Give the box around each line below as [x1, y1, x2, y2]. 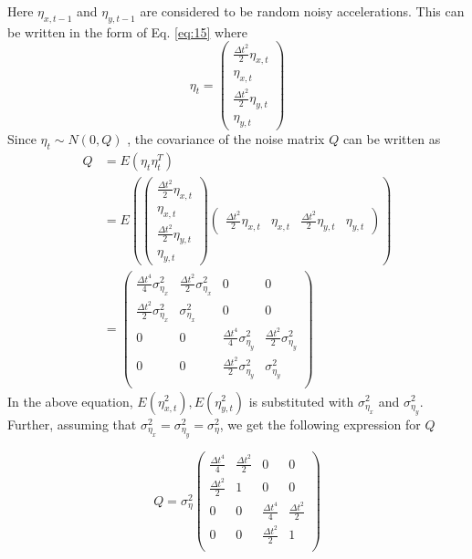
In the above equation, [7, 391, 133, 410]
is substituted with [248, 391, 354, 410]
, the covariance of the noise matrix [127, 129, 325, 148]
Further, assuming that [7, 414, 137, 433]
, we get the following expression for [219, 414, 421, 433]
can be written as [342, 129, 441, 148]
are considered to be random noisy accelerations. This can [140, 2, 465, 20]
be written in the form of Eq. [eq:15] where [7, 22, 247, 41]
